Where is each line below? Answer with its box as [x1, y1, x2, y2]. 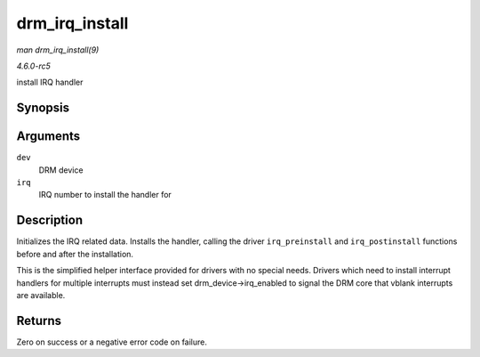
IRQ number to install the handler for [38, 190, 172, 200]
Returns [16, 312, 62, 329]
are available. [16, 289, 66, 300]
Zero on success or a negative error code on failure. [16, 337, 208, 347]
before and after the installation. [16, 248, 133, 259]
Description [16, 213, 84, 228]
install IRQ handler [16, 77, 84, 88]
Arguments [16, 129, 81, 144]
